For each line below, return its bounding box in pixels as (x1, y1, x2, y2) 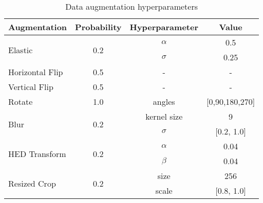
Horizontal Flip (8, 66, 63, 78)
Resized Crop (8, 177, 56, 189)
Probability (75, 21, 122, 33)
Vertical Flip (8, 81, 53, 93)
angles (153, 96, 175, 107)
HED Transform (8, 147, 66, 160)
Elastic (8, 43, 33, 56)
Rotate (8, 96, 33, 107)
